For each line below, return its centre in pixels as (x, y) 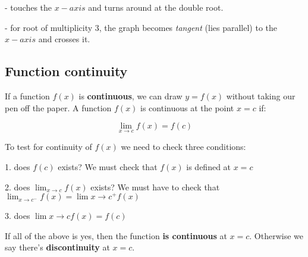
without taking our (261, 95)
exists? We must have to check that (155, 187)
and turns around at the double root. (156, 7)
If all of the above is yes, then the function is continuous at (116, 235)
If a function (27, 95)
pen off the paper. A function (58, 107)
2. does (18, 187)
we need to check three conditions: (183, 147)
